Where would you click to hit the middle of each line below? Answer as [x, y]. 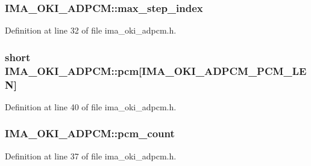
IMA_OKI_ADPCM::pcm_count [90, 133]
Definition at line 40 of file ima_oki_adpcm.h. [91, 106]
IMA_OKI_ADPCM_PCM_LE [224, 70]
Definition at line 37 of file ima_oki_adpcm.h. [91, 156]
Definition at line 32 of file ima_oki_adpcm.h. [91, 30]
